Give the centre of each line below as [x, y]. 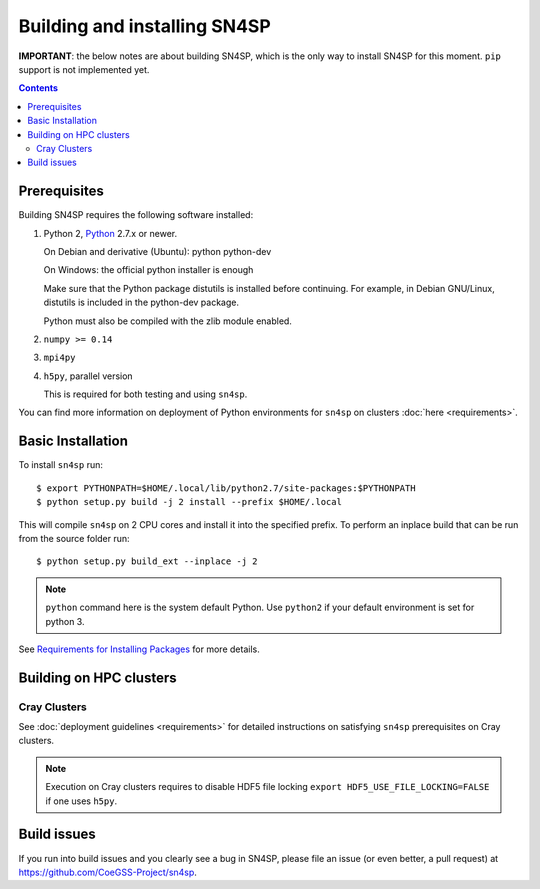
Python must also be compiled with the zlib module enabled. [167, 321]
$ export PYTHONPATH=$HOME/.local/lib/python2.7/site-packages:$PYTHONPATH [226, 488]
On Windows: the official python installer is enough [148, 270]
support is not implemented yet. [84, 69]
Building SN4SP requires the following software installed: [136, 215]
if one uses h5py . [81, 801]
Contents [38, 88]
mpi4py [59, 358]
